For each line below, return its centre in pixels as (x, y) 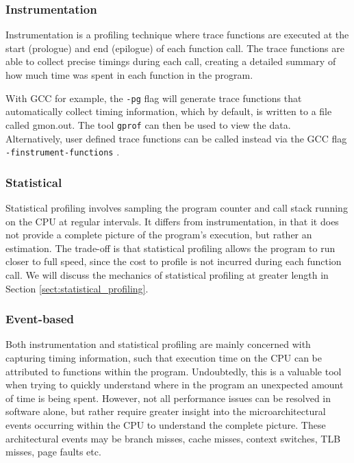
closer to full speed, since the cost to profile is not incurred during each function (174, 261)
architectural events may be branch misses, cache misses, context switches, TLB (173, 438)
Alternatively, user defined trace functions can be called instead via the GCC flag (176, 138)
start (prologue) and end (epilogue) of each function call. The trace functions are (175, 48)
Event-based (40, 319)
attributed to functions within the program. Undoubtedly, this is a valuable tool (174, 371)
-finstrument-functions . (63, 152)
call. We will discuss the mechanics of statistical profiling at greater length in (167, 274)
